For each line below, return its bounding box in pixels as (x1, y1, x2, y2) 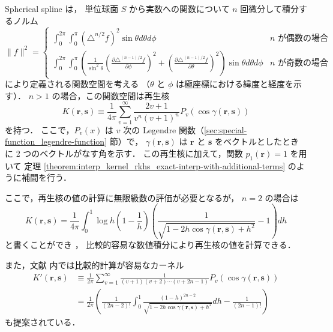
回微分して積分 (240, 2, 299, 14)
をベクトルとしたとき (215, 135, 299, 148)
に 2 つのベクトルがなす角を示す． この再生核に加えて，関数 (5, 146, 243, 159)
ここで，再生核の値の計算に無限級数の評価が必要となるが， (5, 191, 239, 204)
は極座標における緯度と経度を (175, 77, 293, 90)
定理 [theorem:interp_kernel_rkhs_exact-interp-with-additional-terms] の (24, 159, 296, 172)
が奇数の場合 (277, 58, 328, 67)
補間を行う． (21, 171, 71, 184)
